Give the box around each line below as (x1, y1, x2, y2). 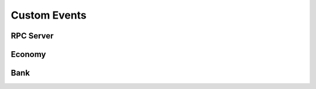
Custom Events (11, 9, 87, 22)
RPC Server (11, 31, 54, 41)
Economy (11, 49, 46, 59)
